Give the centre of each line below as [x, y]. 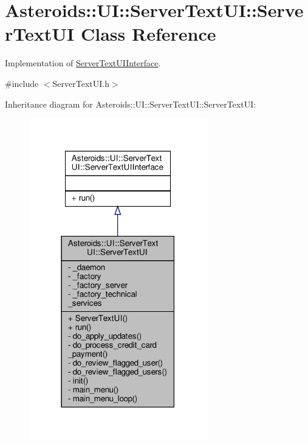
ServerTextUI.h [81, 83]
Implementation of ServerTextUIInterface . [83, 63]
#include [22, 83]
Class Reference [148, 34]
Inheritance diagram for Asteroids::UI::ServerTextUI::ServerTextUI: [131, 104]
